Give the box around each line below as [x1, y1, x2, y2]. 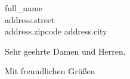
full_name [5, 2, 43, 14]
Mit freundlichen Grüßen [5, 65, 95, 77]
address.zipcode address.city [5, 25, 107, 37]
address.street [5, 13, 55, 26]
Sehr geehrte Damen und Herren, [5, 45, 126, 57]
